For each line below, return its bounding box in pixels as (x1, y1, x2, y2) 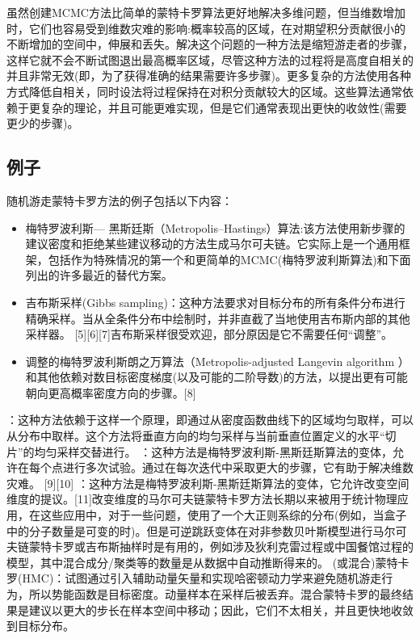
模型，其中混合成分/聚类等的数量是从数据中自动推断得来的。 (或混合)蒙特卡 (6, 553, 409, 570)
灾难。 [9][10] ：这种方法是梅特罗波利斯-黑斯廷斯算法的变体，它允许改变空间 (6, 474, 409, 491)
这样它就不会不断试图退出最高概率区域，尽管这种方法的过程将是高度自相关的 (6, 51, 414, 68)
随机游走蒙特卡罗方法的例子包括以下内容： (6, 191, 233, 208)
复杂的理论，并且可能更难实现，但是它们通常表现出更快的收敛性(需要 (40, 99, 407, 116)
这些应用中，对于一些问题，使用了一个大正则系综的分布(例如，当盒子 (40, 507, 407, 523)
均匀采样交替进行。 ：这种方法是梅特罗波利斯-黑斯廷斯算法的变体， (34, 443, 393, 460)
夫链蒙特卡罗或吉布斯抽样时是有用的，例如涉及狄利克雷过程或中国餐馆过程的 (6, 538, 414, 555)
